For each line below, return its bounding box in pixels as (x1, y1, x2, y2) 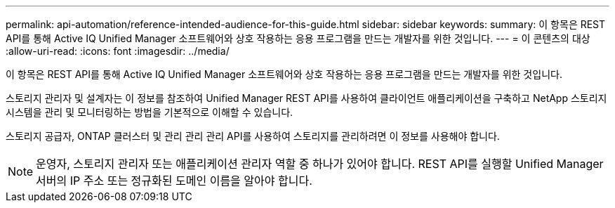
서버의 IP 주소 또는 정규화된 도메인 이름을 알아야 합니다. (36, 174, 312, 188)
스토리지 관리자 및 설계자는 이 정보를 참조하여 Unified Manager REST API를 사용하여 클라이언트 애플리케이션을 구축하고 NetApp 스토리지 (6, 92, 607, 104)
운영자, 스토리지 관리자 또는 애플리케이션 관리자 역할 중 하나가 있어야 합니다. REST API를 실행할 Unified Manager (36, 157, 604, 171)
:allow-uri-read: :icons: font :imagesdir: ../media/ (6, 45, 230, 57)
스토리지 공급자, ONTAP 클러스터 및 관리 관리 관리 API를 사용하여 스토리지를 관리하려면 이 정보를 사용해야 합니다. (6, 130, 500, 142)
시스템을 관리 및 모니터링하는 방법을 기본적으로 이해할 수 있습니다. (6, 106, 293, 118)
